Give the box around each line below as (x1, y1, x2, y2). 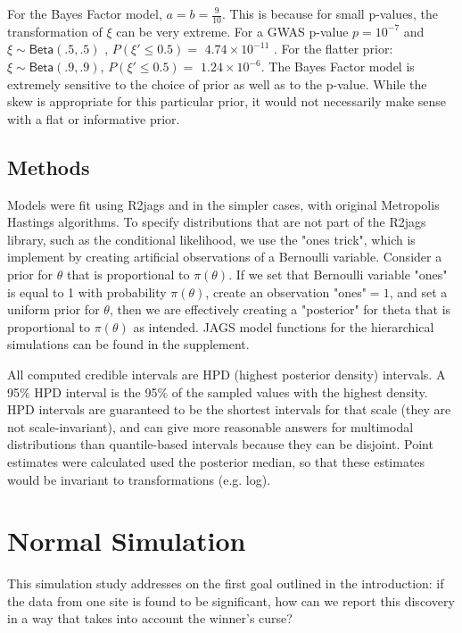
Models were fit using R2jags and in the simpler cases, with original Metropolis (7, 195, 440, 213)
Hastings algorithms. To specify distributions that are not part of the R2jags (7, 212, 426, 231)
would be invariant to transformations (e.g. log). (7, 470, 271, 488)
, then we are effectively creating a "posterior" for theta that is (109, 300, 451, 319)
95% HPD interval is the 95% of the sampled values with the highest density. (7, 382, 428, 401)
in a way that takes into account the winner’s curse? (7, 609, 293, 628)
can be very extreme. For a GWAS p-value (116, 21, 349, 40)
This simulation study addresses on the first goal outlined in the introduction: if (7, 574, 444, 593)
